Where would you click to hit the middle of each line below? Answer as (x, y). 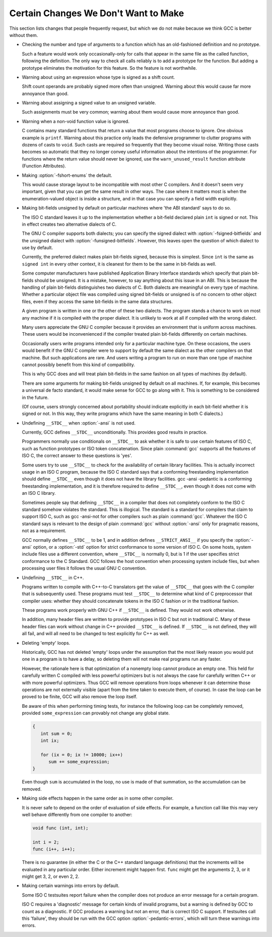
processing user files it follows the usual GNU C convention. (84, 568)
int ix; (50, 740)
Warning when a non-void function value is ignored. (76, 121)
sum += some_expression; (79, 762)
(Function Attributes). (44, 166)
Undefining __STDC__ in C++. (53, 578)
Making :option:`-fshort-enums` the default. (67, 175)
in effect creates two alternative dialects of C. (69, 224)
